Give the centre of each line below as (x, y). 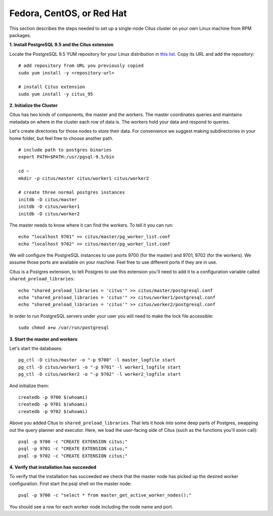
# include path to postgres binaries (65, 150)
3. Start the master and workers (43, 339)
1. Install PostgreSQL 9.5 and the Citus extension (61, 45)
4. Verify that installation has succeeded (53, 467)
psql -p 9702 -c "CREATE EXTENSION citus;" (73, 456)
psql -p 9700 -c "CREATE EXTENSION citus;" (73, 441)
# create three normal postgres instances (72, 192)
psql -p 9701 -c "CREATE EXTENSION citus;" (73, 449)
